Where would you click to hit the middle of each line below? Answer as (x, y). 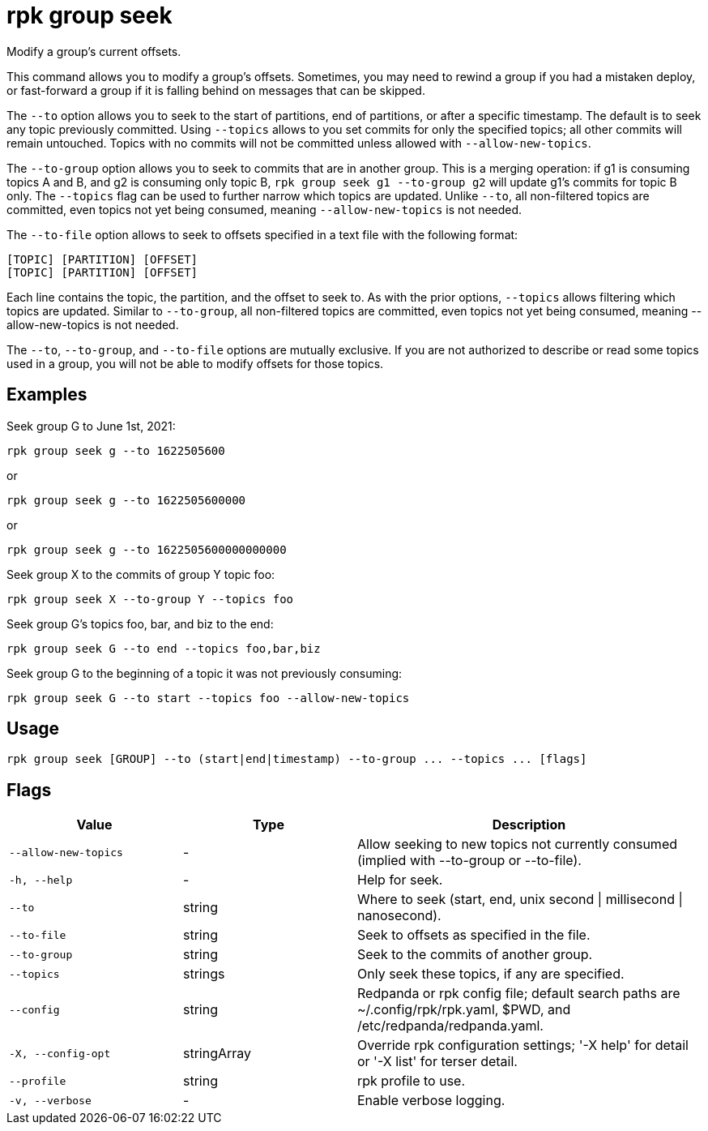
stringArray (218, 1054)
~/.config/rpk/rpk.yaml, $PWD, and (464, 1010)
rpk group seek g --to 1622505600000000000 (147, 549)
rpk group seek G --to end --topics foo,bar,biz (164, 648)
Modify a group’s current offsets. (94, 51)
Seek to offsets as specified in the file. (474, 935)
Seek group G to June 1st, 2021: (91, 426)
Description (529, 825)
